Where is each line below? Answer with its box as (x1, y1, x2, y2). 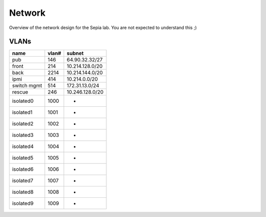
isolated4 (12, 143, 34, 150)
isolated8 (12, 188, 34, 195)
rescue (12, 89, 29, 95)
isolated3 (12, 132, 34, 139)
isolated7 (12, 177, 33, 184)
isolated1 (12, 109, 33, 116)
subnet (66, 50, 84, 57)
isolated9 (12, 200, 34, 207)
